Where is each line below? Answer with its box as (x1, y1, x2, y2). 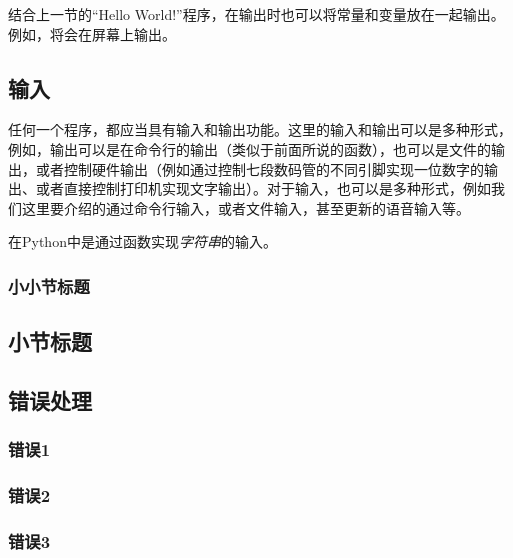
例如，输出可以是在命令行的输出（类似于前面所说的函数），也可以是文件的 (8, 138, 491, 159)
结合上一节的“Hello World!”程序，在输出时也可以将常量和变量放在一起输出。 (8, 4, 505, 24)
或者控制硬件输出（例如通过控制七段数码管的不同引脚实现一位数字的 (35, 158, 484, 179)
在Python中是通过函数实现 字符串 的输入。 (8, 231, 277, 252)
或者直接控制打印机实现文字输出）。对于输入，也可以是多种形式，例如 (35, 178, 491, 199)
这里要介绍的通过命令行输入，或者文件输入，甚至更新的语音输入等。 (21, 197, 470, 218)
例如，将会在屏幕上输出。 (8, 23, 176, 44)
